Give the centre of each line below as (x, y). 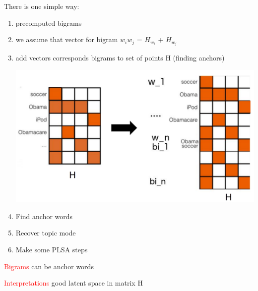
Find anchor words (44, 216)
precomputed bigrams (49, 23)
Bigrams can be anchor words (49, 266)
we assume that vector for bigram (67, 39)
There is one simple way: (42, 6)
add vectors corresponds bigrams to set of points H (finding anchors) (120, 58)
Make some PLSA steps (52, 249)
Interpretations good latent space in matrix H (73, 283)
